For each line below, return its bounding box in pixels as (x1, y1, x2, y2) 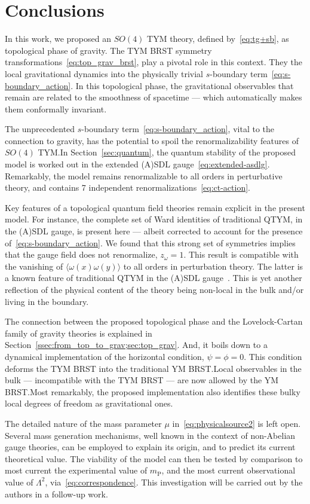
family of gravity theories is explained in (5, 326, 152, 339)
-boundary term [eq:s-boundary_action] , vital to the (81, 123, 275, 135)
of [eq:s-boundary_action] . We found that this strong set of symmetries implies (5, 236, 296, 249)
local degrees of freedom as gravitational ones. (5, 397, 173, 410)
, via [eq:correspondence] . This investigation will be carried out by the (45, 475, 303, 488)
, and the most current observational (161, 464, 296, 476)
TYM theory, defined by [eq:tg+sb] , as (147, 32, 289, 45)
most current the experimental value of (5, 464, 148, 476)
